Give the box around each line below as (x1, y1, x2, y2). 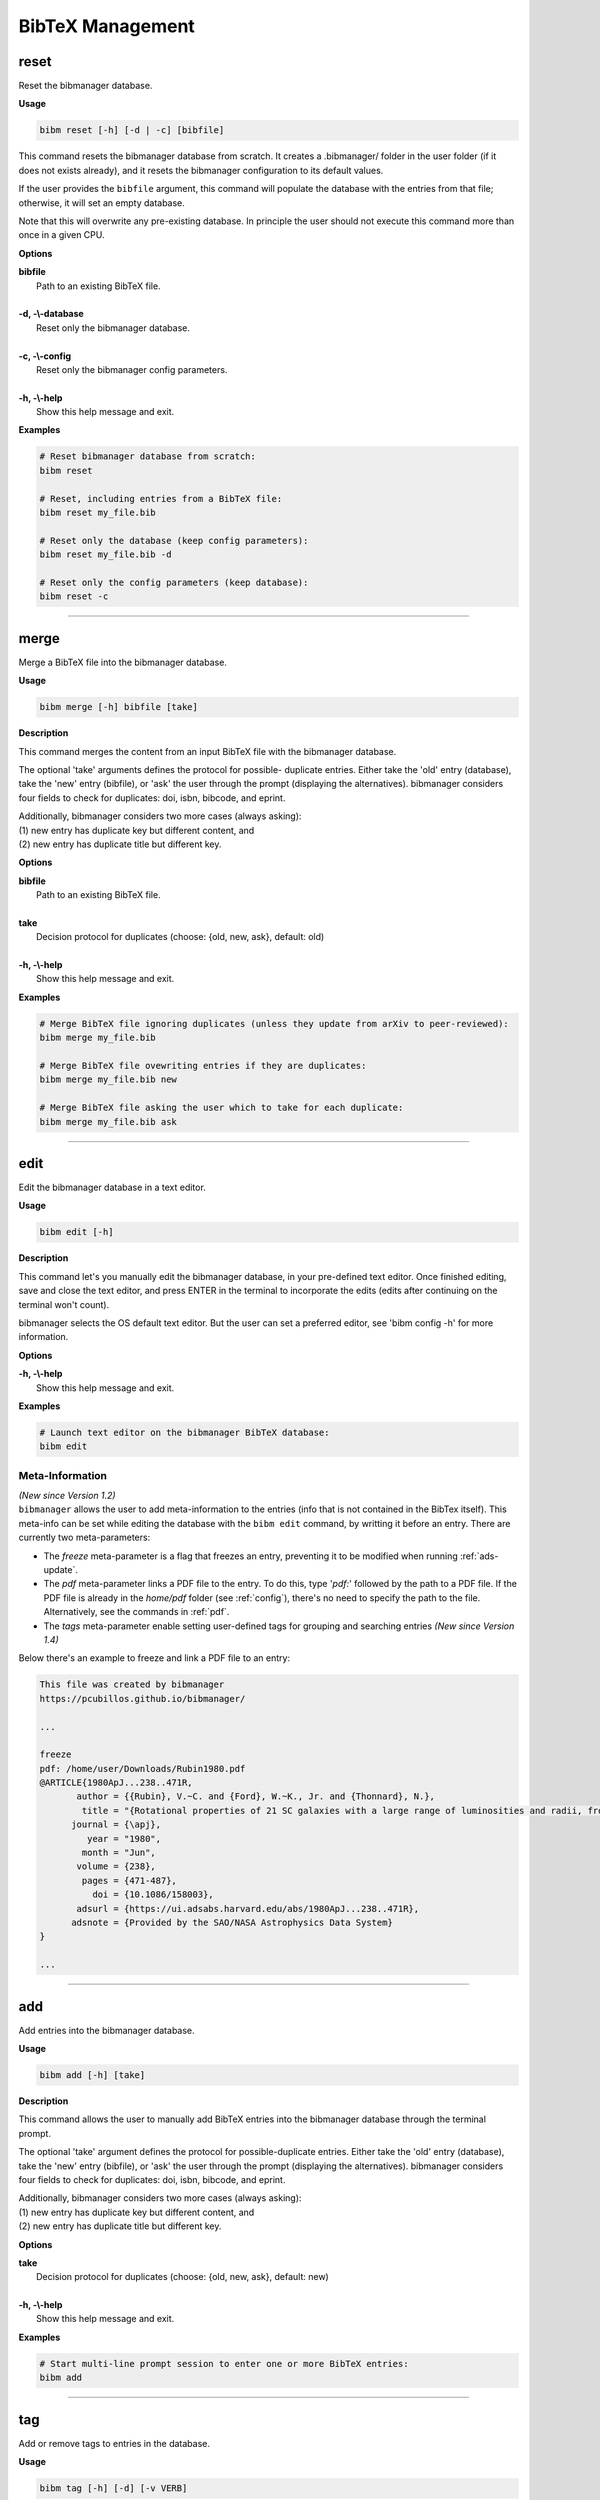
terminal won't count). (18, 1298, 110, 1310)
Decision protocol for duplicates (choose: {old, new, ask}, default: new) (36, 2271, 329, 2283)
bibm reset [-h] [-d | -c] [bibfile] (39, 125, 225, 136)
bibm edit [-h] (39, 1226, 114, 1238)
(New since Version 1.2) (18, 1490, 116, 1502)
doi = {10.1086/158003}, (91, 1889, 214, 1900)
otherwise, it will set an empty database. (18, 196, 185, 209)
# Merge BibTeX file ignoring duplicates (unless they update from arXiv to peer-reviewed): (39, 1018, 509, 1029)
